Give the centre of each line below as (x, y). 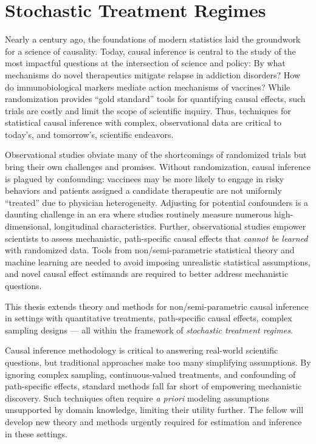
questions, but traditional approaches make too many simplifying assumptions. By (158, 362)
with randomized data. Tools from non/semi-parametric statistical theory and (150, 250)
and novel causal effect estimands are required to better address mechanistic (147, 274)
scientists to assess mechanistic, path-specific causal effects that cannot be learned (156, 238)
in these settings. (36, 433)
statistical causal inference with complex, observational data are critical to (143, 122)
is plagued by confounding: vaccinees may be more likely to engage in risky (145, 178)
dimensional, (28, 226)
